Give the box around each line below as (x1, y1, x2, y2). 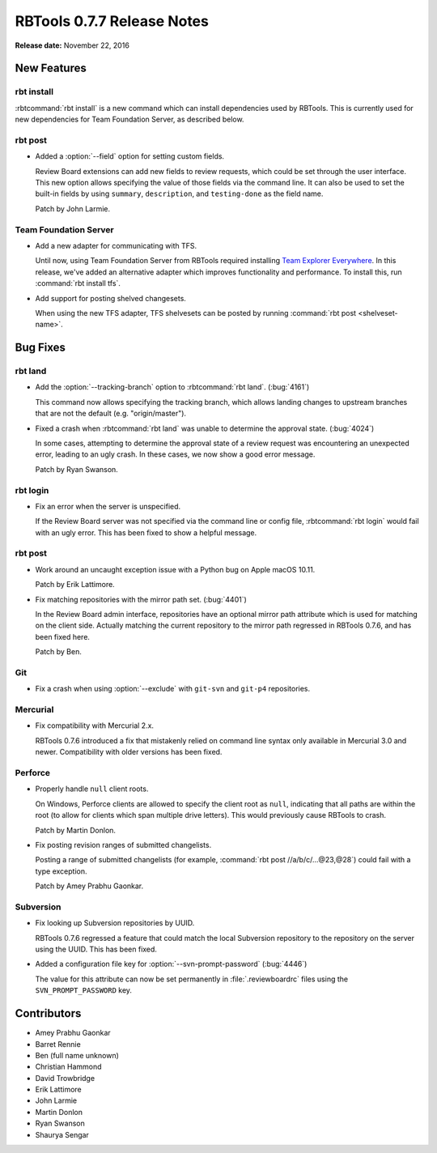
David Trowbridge (35, 1073, 95, 1083)
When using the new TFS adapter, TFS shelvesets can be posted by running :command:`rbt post (35, 308, 356, 317)
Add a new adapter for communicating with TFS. (35, 240, 197, 250)
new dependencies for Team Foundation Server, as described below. (15, 114, 244, 125)
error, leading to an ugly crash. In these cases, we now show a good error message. (35, 449, 316, 459)
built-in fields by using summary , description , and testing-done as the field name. (35, 189, 324, 198)
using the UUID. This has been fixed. (35, 944, 158, 955)
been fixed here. (35, 632, 91, 641)
